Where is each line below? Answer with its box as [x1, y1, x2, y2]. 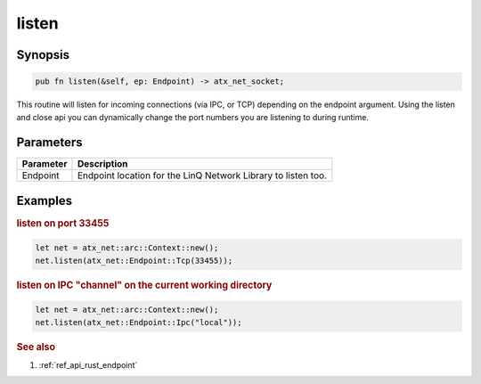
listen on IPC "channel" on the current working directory [16, 279, 273, 291]
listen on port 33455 [16, 217, 110, 229]
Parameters [16, 135, 83, 151]
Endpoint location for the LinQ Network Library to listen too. [77, 169, 327, 182]
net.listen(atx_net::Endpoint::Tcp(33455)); [35, 255, 233, 266]
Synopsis [16, 47, 70, 62]
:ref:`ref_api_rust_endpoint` [38, 359, 138, 370]
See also [16, 340, 55, 353]
